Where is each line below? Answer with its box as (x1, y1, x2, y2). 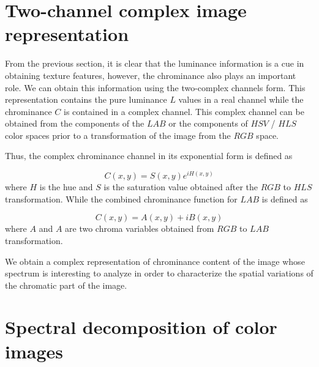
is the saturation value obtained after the (103, 180, 258, 193)
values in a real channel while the (178, 93, 304, 106)
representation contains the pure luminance (5, 93, 167, 106)
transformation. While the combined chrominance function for (5, 192, 238, 205)
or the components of (168, 117, 248, 130)
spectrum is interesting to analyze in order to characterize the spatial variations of (5, 267, 313, 280)
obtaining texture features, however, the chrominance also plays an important (5, 69, 296, 81)
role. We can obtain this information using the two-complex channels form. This (5, 81, 306, 94)
